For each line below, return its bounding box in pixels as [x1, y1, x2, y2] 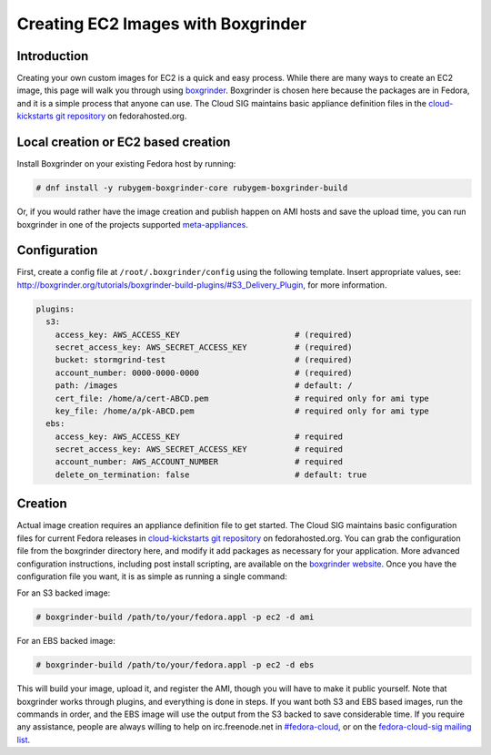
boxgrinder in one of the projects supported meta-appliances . [16, 219, 249, 230]
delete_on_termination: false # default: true [55, 469, 367, 480]
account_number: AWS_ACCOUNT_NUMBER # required [55, 456, 344, 467]
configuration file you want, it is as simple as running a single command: [16, 570, 288, 582]
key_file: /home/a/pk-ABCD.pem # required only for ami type [55, 405, 429, 416]
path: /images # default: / [55, 381, 353, 391]
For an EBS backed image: [16, 636, 115, 647]
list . [16, 734, 31, 745]
